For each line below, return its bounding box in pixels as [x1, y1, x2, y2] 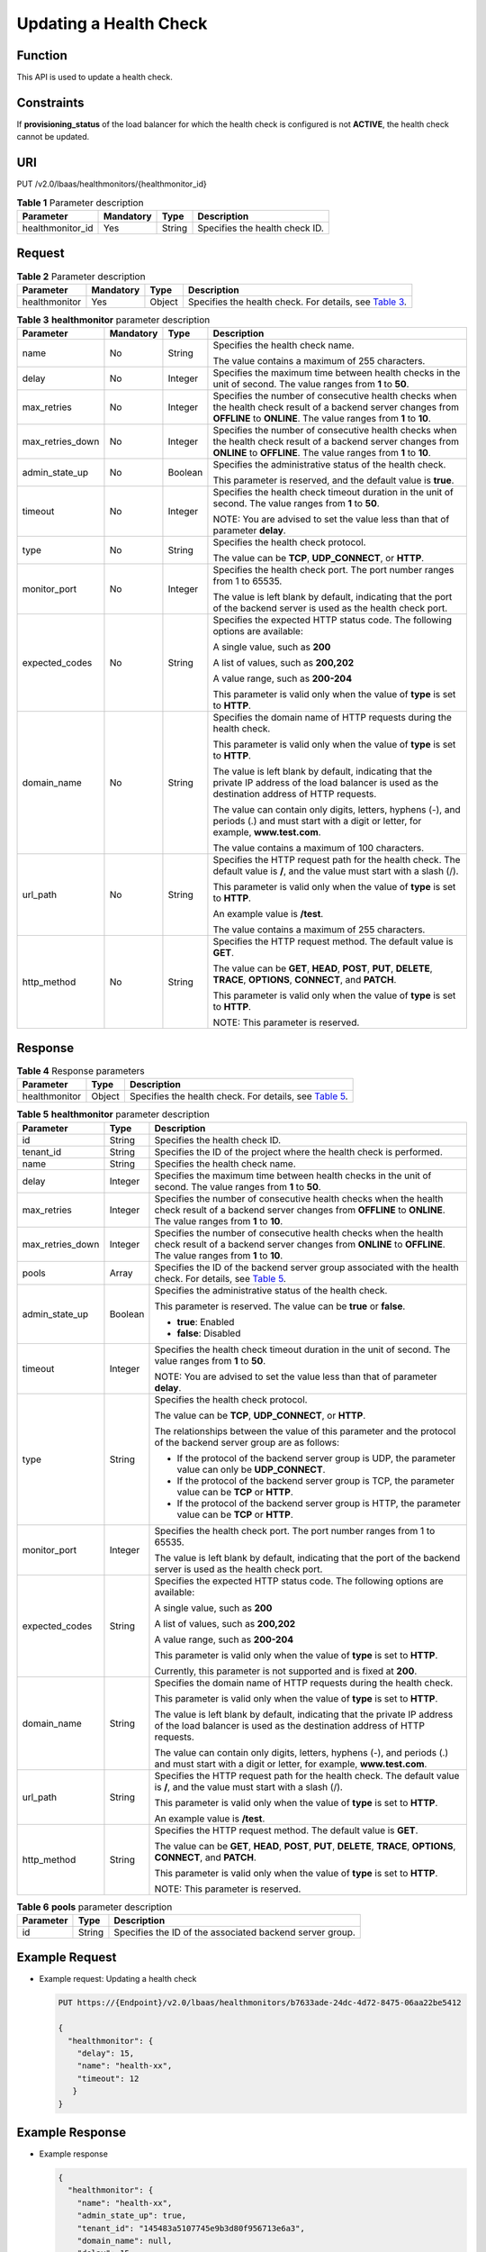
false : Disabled [176, 1327, 241, 1339]
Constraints [16, 95, 85, 110]
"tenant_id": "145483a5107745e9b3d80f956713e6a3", [76, 2223, 305, 2233]
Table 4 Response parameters [16, 1065, 145, 1076]
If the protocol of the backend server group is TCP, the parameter [176, 1474, 454, 1486]
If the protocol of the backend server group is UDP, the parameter [176, 1451, 456, 1464]
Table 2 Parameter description [16, 270, 146, 283]
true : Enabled [176, 1315, 235, 1328]
